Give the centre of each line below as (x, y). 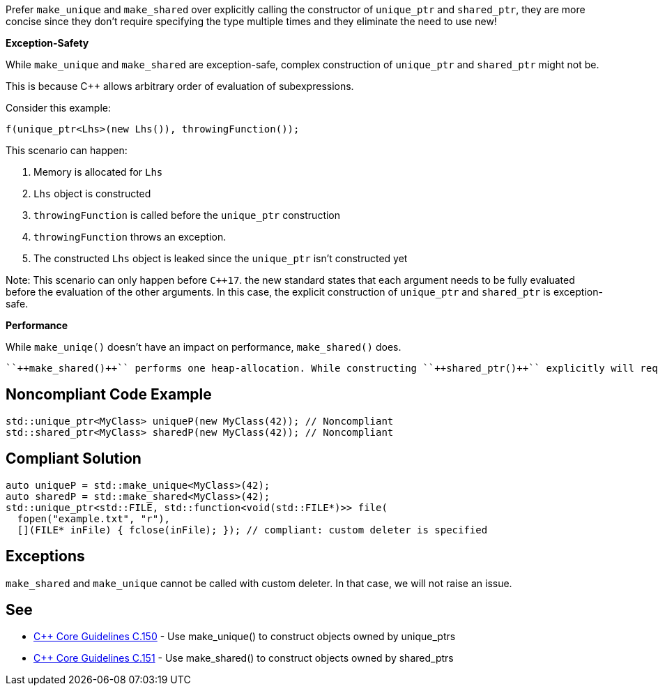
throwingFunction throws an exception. (130, 237)
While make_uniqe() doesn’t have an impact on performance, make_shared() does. (204, 347)
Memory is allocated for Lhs (98, 172)
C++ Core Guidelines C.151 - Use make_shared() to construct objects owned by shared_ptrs (244, 658)
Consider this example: (58, 108)
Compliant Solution (74, 459)
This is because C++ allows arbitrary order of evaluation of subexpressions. (180, 86)
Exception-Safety (47, 43)
